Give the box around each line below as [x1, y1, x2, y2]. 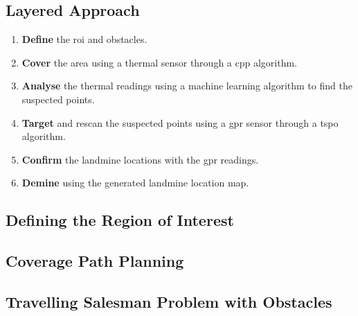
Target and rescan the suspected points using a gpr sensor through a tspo [21, 115, 339, 130]
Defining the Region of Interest [6, 209, 234, 231]
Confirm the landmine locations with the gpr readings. [21, 152, 259, 166]
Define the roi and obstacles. [21, 32, 147, 46]
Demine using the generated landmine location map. [21, 175, 249, 190]
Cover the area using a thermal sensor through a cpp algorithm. [21, 55, 298, 69]
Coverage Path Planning [6, 250, 184, 272]
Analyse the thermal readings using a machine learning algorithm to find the [21, 78, 352, 93]
